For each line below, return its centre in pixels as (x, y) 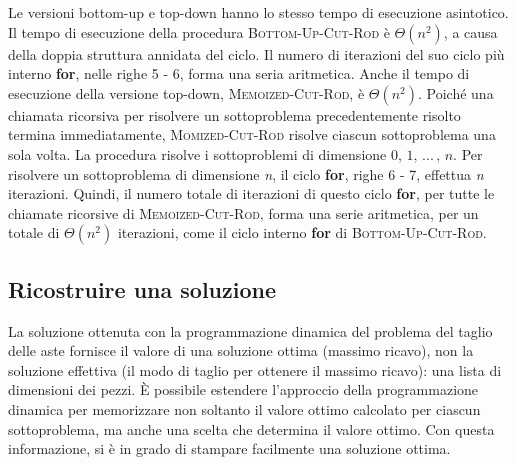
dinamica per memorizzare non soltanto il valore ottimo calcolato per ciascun (244, 408)
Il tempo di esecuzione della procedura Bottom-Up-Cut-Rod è (199, 31)
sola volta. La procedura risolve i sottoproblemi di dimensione (197, 153)
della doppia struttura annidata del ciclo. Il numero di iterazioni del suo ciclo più (256, 53)
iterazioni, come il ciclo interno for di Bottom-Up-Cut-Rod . (302, 232)
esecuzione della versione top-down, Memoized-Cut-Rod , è (186, 92)
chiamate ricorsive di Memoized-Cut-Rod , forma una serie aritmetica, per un (243, 212)
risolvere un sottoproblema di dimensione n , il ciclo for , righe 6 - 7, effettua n (246, 173)
